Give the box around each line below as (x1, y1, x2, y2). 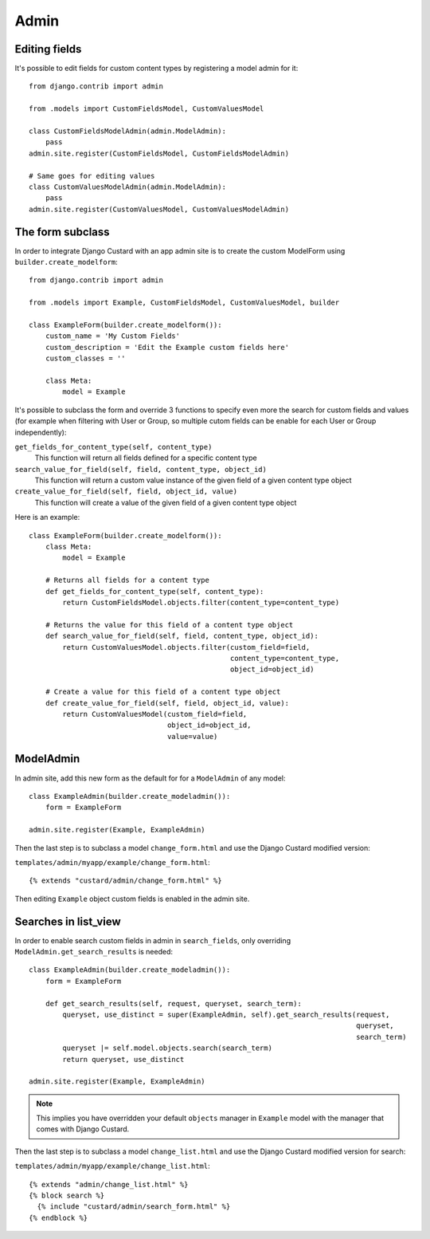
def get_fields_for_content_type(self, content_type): (45, 587, 264, 596)
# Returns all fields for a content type (45, 576, 210, 585)
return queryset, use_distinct (62, 1055, 185, 1064)
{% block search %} (29, 1191, 105, 1200)
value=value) (167, 732, 218, 741)
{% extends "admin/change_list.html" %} (29, 1180, 189, 1189)
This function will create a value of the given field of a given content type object (34, 498, 297, 507)
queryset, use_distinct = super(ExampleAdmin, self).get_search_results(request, (62, 1009, 390, 1019)
